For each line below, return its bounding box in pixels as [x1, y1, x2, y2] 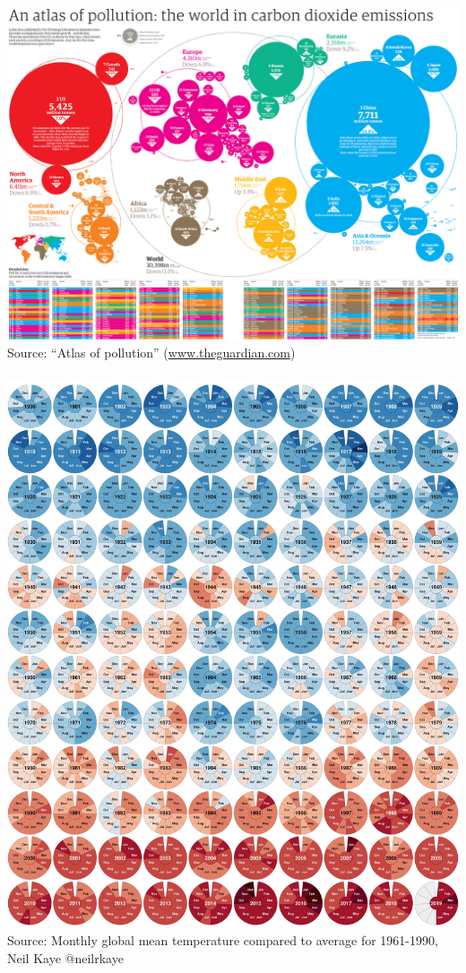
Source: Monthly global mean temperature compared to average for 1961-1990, [7, 931, 438, 950]
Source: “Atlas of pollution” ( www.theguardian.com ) [7, 342, 296, 361]
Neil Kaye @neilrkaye [7, 948, 124, 967]
